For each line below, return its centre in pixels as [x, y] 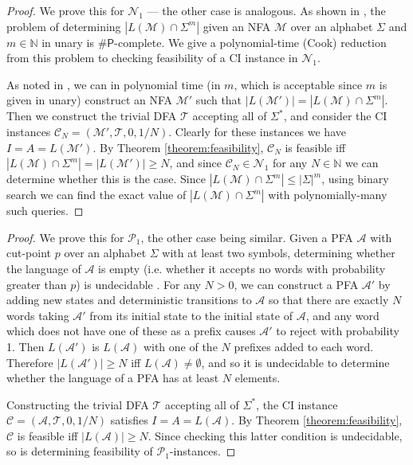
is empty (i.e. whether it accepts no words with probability [242, 268]
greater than [37, 284]
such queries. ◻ [45, 211]
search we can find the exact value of [96, 195]
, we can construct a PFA [296, 284]
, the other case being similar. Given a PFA [247, 237]
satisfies [129, 420]
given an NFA [237, 26]
